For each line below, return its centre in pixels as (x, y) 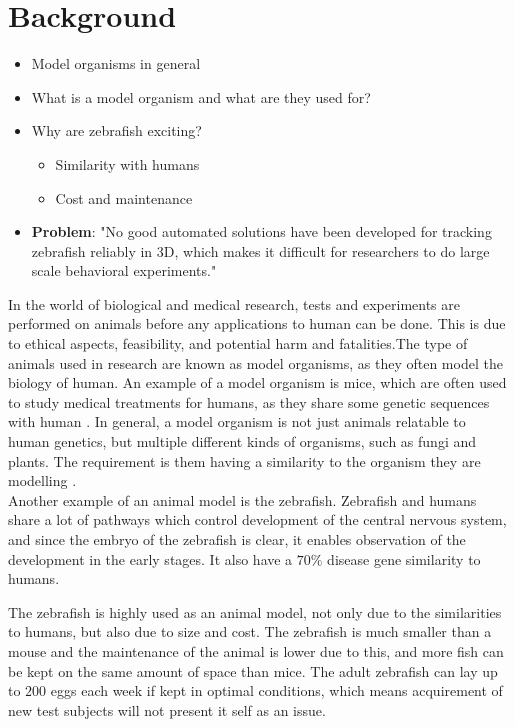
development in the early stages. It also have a (150, 558)
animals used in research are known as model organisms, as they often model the (255, 362)
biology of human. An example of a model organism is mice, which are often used (257, 382)
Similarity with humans (127, 163)
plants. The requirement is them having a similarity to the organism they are (244, 460)
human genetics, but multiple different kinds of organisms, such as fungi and (242, 441)
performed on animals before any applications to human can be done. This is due (257, 323)
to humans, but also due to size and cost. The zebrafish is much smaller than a (250, 631)
